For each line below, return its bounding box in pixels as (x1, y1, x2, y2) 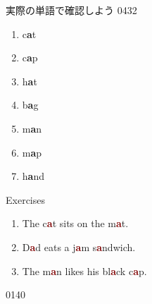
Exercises (6, 192, 45, 207)
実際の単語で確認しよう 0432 (6, 3, 137, 17)
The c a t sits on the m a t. (22, 216, 129, 231)
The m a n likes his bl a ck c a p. (22, 263, 147, 278)
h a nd (22, 169, 44, 183)
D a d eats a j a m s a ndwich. (22, 239, 136, 254)
